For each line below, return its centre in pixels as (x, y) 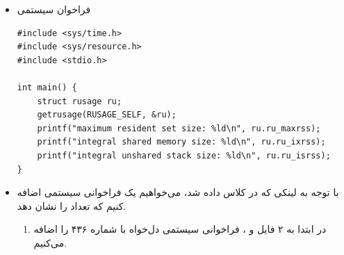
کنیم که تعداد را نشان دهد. (72, 205)
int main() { (47, 87)
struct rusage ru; (80, 101)
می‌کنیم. (50, 242)
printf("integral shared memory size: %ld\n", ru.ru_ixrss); (181, 142)
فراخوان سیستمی (54, 9)
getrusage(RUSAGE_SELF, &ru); (107, 115)
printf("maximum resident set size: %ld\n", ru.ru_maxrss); (179, 128)
